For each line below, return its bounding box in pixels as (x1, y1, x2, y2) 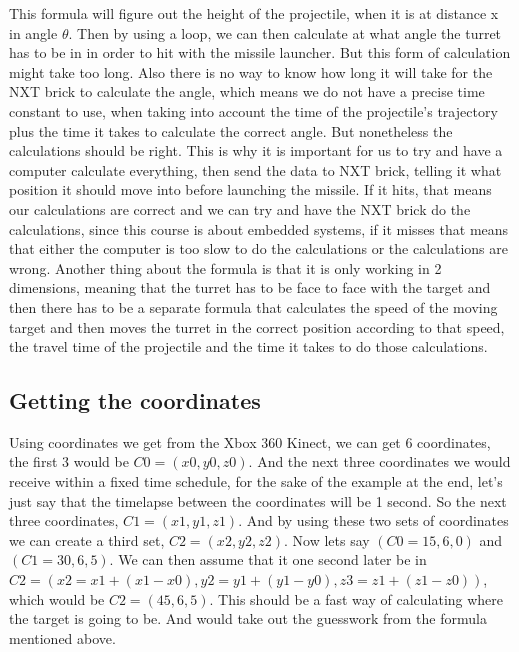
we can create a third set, (9, 529, 165, 550)
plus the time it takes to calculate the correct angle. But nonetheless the (9, 120, 453, 141)
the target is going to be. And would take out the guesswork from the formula (9, 608, 487, 629)
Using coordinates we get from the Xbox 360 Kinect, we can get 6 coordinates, (9, 431, 491, 452)
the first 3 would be (9, 451, 129, 472)
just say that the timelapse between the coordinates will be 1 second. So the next (9, 490, 507, 511)
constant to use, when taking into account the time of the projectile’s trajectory (9, 100, 498, 121)
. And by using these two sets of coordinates (238, 510, 509, 531)
